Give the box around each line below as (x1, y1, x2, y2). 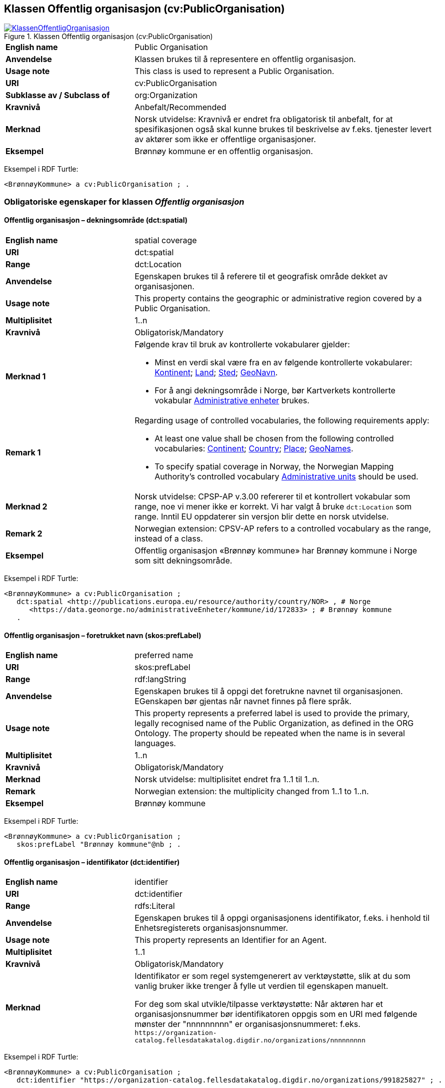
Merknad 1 (5, 371, 46, 382)
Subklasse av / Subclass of (5, 90, 110, 101)
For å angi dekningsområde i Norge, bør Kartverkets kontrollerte (154, 385, 395, 396)
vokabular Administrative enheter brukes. (154, 395, 309, 406)
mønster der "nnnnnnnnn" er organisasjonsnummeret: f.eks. (134, 1019, 360, 1029)
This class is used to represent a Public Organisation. (134, 66, 334, 77)
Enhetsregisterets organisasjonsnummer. (134, 923, 288, 933)
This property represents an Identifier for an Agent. (134, 935, 327, 945)
